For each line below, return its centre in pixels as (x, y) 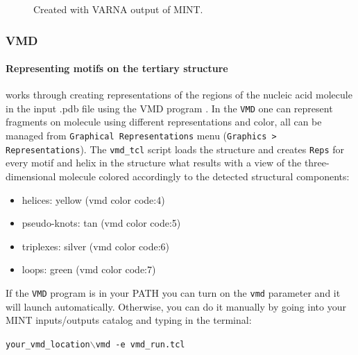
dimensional (31, 176)
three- (317, 163)
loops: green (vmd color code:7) (89, 269)
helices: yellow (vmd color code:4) (93, 199)
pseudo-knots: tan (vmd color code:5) (101, 223)
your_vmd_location (48, 344)
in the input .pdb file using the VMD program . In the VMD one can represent (169, 108)
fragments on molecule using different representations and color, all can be (164, 122)
